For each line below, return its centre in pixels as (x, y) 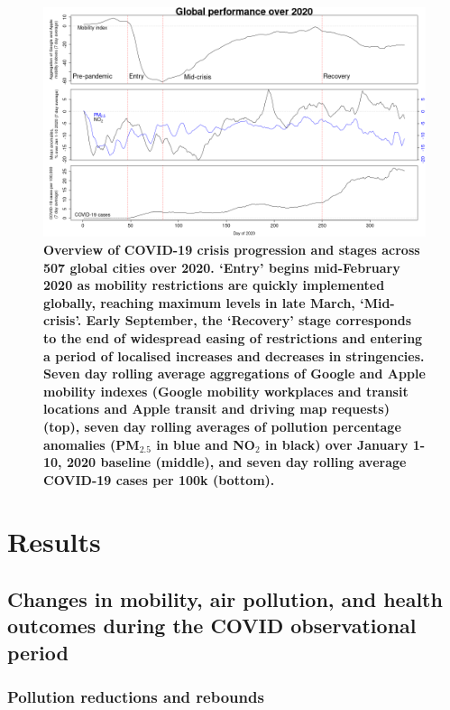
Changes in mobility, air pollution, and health (225, 599)
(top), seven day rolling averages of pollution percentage (222, 426)
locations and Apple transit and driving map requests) (216, 409)
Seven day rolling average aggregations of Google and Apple (234, 374)
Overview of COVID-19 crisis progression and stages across (232, 249)
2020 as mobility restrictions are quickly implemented (214, 285)
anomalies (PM (92, 444)
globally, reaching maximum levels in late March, (199, 302)
